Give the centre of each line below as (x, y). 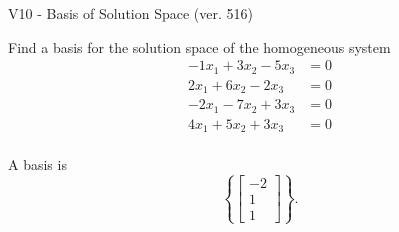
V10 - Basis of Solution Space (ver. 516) (130, 13)
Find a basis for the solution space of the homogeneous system (199, 46)
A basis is (37, 164)
